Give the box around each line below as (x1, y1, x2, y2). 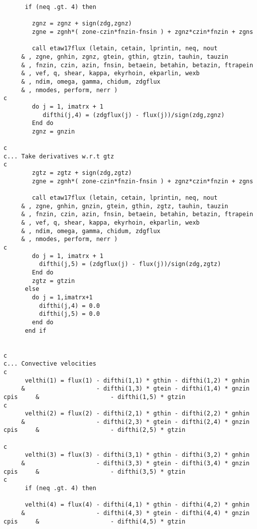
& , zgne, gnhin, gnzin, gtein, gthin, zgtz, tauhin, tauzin (21, 202, 229, 210)
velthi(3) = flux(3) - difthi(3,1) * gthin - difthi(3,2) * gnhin (24, 451, 250, 459)
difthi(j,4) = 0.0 (39, 302, 100, 309)
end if (24, 327, 46, 334)
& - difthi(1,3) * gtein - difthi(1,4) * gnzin (21, 385, 250, 393)
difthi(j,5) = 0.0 (39, 310, 100, 318)
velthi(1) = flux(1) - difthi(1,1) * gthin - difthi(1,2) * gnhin (24, 377, 250, 384)
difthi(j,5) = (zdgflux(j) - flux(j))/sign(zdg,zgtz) (39, 261, 221, 268)
